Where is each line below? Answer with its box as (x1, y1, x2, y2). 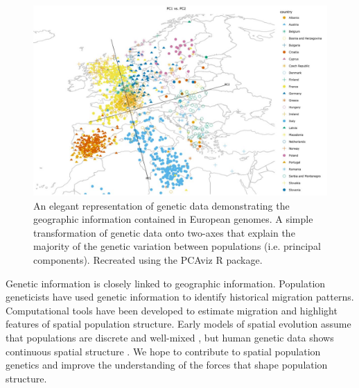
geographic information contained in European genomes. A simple (33, 212, 313, 226)
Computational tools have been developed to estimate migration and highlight (6, 303, 338, 317)
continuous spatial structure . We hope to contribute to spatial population (6, 344, 321, 358)
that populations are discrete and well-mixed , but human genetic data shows (6, 330, 334, 345)
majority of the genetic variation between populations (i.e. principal (33, 239, 321, 253)
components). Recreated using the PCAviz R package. (33, 253, 263, 267)
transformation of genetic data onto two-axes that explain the (33, 225, 295, 239)
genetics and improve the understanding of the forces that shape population (6, 357, 328, 372)
